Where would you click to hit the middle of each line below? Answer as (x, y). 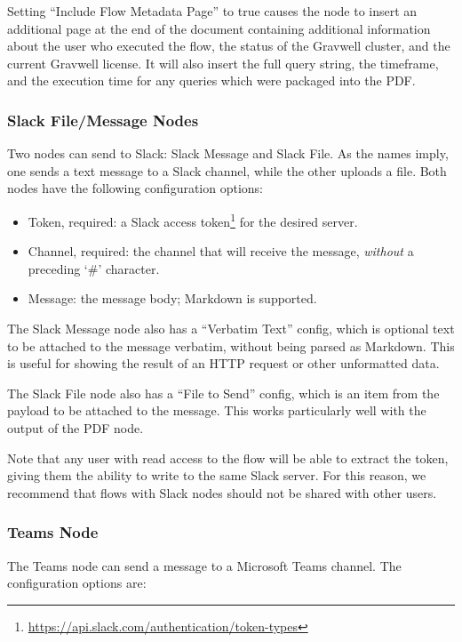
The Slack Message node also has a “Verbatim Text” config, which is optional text (231, 328)
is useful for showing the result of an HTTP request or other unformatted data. (223, 363)
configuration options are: (77, 583)
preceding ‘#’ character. (94, 268)
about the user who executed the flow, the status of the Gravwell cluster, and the (229, 46)
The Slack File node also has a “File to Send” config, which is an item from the (223, 393)
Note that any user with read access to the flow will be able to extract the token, (228, 457)
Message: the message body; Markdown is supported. (172, 298)
